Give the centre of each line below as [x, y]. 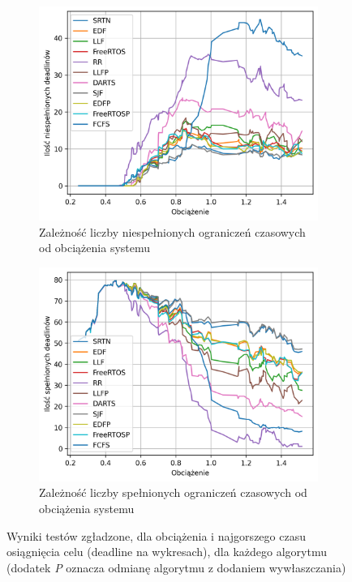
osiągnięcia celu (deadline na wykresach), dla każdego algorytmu [167, 552]
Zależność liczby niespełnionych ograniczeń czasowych [172, 231]
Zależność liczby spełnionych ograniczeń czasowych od [173, 492]
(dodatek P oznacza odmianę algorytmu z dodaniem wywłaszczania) [176, 567]
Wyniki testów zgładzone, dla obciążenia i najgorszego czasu [156, 535]
